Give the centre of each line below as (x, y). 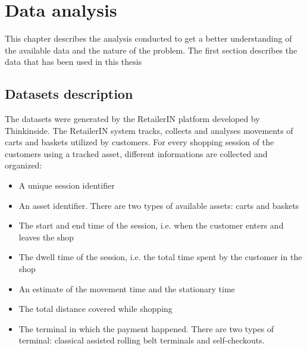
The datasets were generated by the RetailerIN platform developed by (132, 119)
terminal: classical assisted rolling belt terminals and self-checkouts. (142, 340)
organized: (24, 165)
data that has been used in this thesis (73, 62)
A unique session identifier (67, 185)
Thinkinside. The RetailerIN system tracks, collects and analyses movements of (149, 130)
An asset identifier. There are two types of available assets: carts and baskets (159, 205)
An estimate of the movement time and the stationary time (127, 288)
